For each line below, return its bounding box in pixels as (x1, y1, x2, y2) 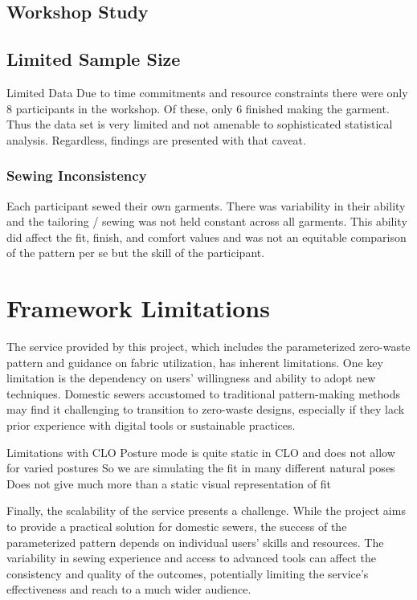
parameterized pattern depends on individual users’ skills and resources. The (6, 533, 384, 550)
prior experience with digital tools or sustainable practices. (6, 417, 296, 434)
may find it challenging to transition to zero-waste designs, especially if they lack (6, 401, 405, 418)
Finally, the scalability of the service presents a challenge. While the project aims (6, 502, 406, 519)
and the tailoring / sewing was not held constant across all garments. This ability (6, 213, 407, 230)
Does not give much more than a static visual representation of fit (6, 475, 331, 492)
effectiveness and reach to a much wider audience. (6, 581, 251, 598)
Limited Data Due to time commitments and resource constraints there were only (6, 84, 408, 100)
